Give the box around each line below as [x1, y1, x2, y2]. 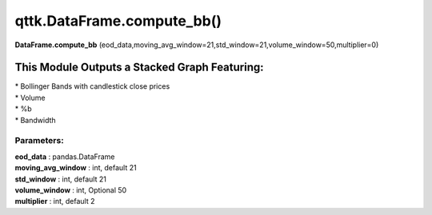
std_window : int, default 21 [14, 174, 107, 184]
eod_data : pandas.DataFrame [14, 152, 115, 161]
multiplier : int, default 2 [14, 197, 95, 206]
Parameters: [14, 135, 64, 146]
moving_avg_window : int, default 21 [14, 163, 137, 173]
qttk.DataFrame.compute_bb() [14, 12, 222, 30]
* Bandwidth [14, 115, 56, 125]
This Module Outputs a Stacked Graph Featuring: [14, 61, 264, 74]
